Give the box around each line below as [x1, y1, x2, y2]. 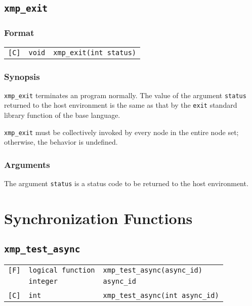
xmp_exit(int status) [53, 48, 136, 57]
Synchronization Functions [4, 208, 193, 229]
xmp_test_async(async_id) [103, 266, 202, 274]
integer [28, 277, 58, 285]
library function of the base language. [4, 110, 120, 120]
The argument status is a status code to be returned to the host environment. [4, 178, 248, 189]
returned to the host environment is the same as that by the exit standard [4, 100, 237, 110]
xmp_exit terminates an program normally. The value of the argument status [4, 90, 246, 100]
